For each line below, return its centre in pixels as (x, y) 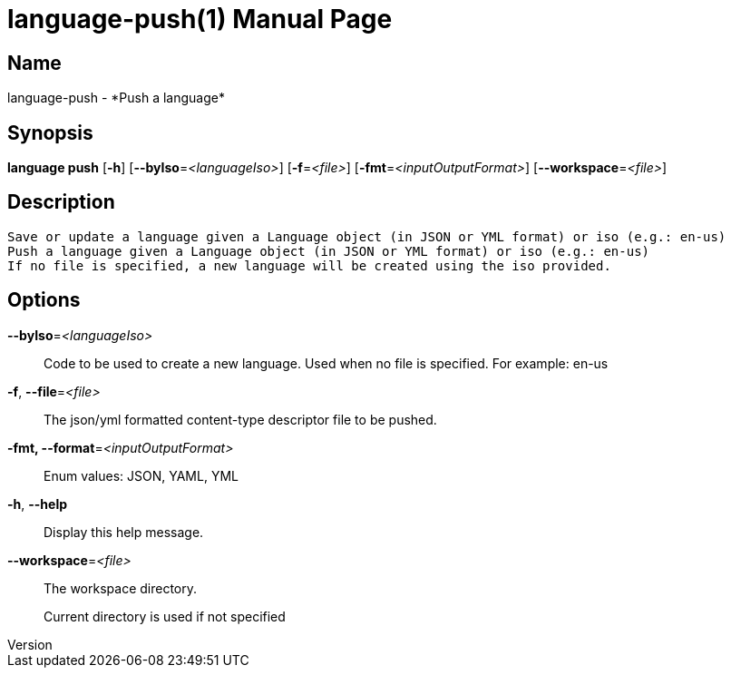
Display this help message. (124, 532)
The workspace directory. (121, 588)
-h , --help (38, 504)
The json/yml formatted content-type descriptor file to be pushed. (240, 419)
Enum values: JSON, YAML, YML (141, 475)
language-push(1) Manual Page (200, 19)
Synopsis (50, 132)
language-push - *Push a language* (116, 98)
